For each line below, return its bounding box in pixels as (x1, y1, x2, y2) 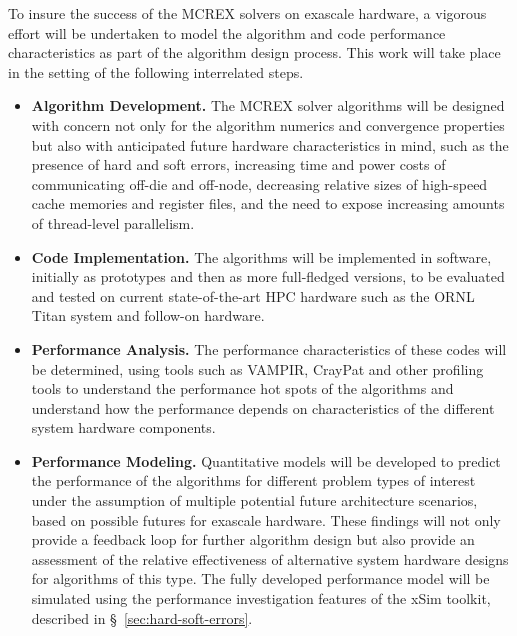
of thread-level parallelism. (31, 212, 195, 233)
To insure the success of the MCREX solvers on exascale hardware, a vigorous (8, 3, 487, 23)
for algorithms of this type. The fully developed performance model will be (31, 568, 490, 589)
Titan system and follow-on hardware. (31, 305, 265, 326)
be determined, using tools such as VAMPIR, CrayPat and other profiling (31, 358, 484, 379)
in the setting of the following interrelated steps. (8, 61, 304, 82)
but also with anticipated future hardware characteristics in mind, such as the (31, 134, 509, 155)
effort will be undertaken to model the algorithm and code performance (8, 22, 446, 43)
